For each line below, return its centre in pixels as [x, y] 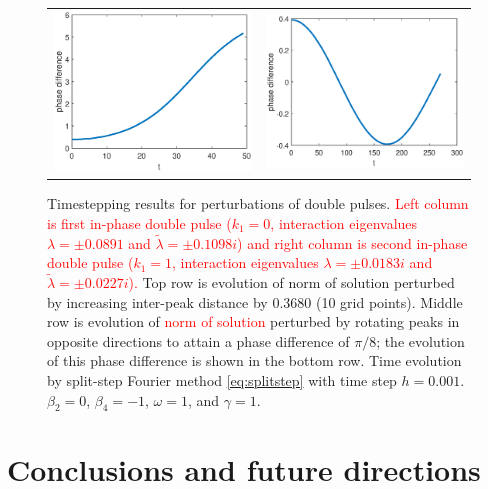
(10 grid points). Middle [389, 301]
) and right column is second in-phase [352, 242]
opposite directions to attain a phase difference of [198, 340]
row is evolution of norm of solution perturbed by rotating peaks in [253, 321]
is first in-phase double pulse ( [139, 222]
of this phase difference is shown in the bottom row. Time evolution [254, 360]
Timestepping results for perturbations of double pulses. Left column [258, 203]
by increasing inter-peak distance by [157, 301]
